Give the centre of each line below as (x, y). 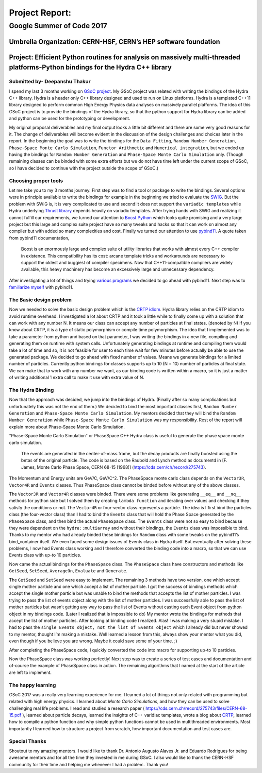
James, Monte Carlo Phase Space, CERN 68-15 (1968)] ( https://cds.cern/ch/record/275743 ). (114, 467)
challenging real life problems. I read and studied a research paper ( (77, 708)
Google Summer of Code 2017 (58, 26)
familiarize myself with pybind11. (41, 287)
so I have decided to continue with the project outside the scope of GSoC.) (84, 168)
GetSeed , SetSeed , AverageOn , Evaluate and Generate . (68, 571)
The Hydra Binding (32, 390)
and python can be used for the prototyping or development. (70, 119)
